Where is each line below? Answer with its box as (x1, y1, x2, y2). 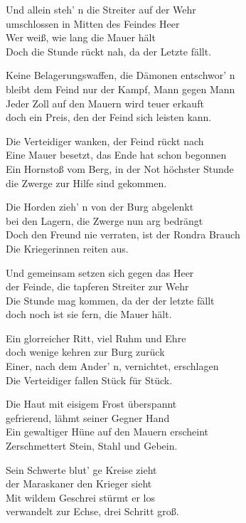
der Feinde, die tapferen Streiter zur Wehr (6, 279, 189, 294)
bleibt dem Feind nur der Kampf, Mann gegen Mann (6, 81, 235, 96)
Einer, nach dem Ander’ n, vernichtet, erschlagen (6, 359, 219, 374)
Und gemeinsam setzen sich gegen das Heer (6, 265, 194, 280)
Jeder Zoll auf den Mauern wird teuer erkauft (6, 95, 204, 110)
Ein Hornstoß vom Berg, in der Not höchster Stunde (6, 161, 234, 176)
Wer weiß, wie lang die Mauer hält (6, 30, 156, 45)
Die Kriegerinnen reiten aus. (6, 241, 129, 255)
